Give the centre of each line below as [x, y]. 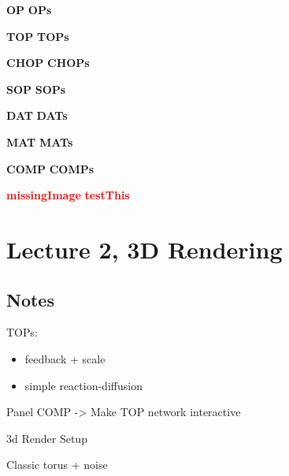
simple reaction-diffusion [83, 385]
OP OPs [29, 9]
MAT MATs [40, 141]
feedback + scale [65, 358]
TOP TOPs [38, 36]
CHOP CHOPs [48, 63]
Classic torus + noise [57, 465]
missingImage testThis [68, 195]
